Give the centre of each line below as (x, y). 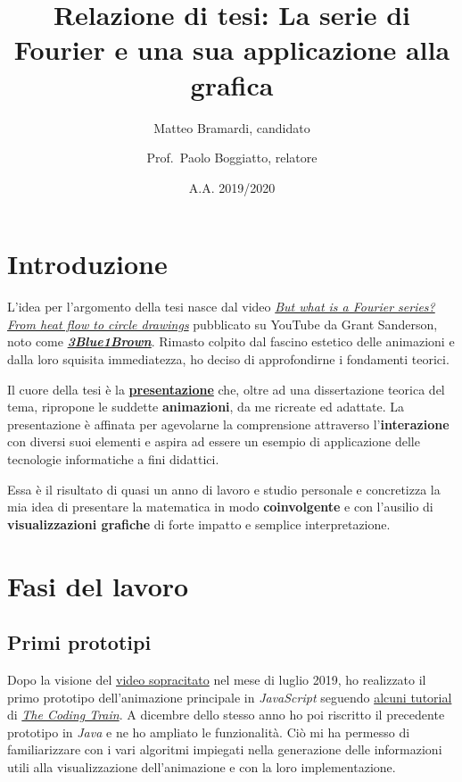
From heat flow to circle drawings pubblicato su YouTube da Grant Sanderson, (223, 324)
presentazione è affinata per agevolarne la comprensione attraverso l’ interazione (228, 424)
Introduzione (87, 264)
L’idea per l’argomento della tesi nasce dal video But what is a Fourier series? (221, 307)
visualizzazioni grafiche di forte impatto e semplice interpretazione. (199, 524)
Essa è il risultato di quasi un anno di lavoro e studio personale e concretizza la (224, 489)
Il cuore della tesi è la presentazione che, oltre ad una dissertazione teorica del (226, 389)
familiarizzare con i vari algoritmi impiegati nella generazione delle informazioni (225, 749)
